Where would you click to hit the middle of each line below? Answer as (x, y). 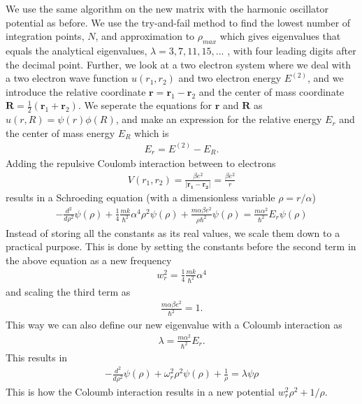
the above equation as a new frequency (89, 260)
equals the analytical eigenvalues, (77, 50)
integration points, (45, 36)
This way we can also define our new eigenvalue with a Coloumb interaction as (174, 325)
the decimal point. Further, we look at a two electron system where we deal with (178, 64)
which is (152, 132)
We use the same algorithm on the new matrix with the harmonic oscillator (167, 8)
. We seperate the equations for (145, 105)
